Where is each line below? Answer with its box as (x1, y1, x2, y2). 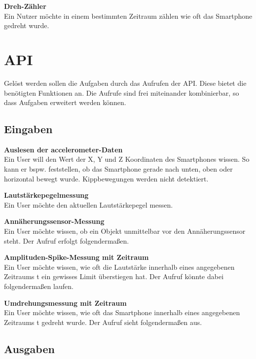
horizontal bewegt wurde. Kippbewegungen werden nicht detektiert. (4, 173, 209, 183)
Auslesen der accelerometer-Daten (4, 144, 123, 154)
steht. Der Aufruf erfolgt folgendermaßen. (4, 235, 129, 246)
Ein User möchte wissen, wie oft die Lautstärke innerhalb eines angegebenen (4, 261, 235, 272)
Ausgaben (4, 341, 55, 356)
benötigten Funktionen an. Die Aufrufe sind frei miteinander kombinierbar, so (4, 87, 239, 98)
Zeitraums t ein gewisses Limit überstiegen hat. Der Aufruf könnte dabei (4, 271, 224, 282)
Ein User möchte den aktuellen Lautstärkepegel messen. (4, 199, 173, 210)
